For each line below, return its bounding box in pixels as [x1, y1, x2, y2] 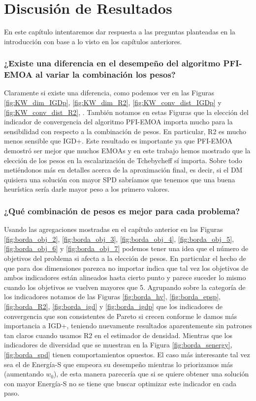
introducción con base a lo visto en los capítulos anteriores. [4, 36, 182, 46]
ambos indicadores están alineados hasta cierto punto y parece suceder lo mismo [4, 272, 246, 283]
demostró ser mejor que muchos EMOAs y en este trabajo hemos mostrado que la [4, 145, 251, 156]
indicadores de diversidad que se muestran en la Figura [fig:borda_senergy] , [4, 340, 232, 350]
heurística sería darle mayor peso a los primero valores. [4, 184, 170, 194]
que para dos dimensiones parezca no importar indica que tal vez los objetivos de [4, 262, 249, 273]
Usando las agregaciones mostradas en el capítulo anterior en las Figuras [4, 224, 223, 234]
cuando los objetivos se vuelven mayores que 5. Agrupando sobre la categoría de [4, 282, 246, 292]
